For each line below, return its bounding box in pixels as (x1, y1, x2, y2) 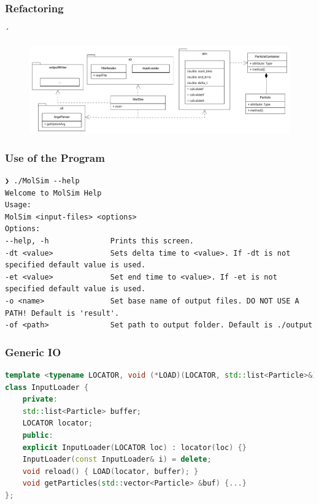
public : (22, 430, 53, 440)
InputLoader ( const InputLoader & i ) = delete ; (22, 455, 212, 464)
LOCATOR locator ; (22, 419, 93, 428)
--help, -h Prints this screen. (5, 236, 194, 245)
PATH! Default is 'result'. (5, 308, 120, 318)
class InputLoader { (5, 383, 89, 392)
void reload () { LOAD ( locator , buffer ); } (22, 467, 199, 476)
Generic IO (5, 344, 61, 359)
